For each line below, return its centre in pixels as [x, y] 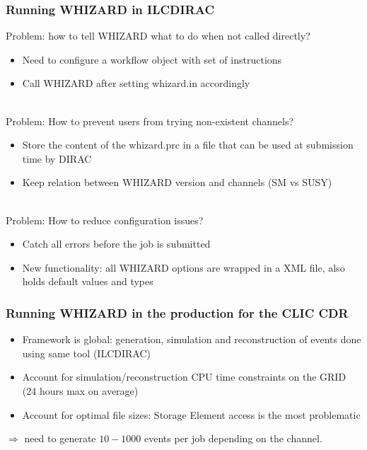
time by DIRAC [57, 158]
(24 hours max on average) [80, 390]
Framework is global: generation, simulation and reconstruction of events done [192, 339]
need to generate [60, 438]
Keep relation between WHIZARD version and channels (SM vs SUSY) [177, 182]
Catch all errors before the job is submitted [116, 244]
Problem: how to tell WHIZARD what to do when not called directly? [158, 36]
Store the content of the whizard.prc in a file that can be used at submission [188, 145]
